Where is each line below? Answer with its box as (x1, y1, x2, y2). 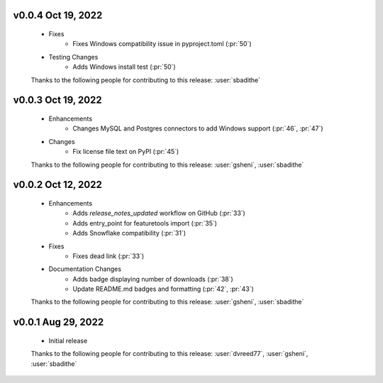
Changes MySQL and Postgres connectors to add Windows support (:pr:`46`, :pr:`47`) (72, 124, 323, 133)
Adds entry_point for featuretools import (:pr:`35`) (72, 218, 218, 227)
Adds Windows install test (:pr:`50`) (72, 62, 177, 71)
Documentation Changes (48, 265, 122, 273)
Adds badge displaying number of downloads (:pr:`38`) (72, 274, 233, 283)
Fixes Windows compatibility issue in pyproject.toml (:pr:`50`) (72, 40, 252, 48)
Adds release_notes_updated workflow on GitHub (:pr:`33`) (72, 209, 246, 218)
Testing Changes (48, 52, 99, 61)
